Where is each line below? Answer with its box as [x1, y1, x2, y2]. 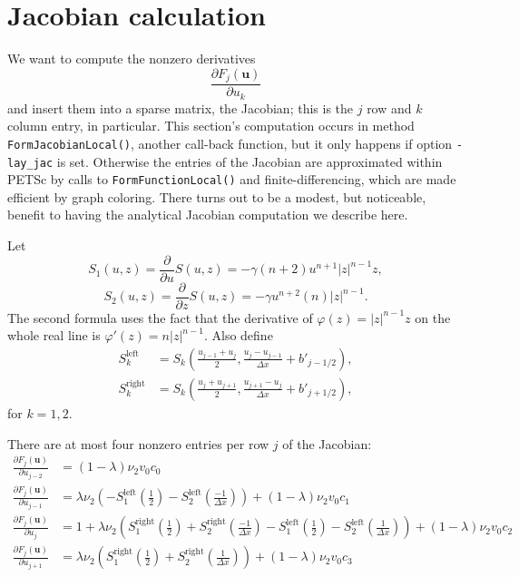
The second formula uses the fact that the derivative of [7, 308, 313, 327]
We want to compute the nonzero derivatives [7, 49, 256, 68]
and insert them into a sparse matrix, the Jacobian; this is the [7, 98, 354, 117]
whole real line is [7, 326, 101, 345]
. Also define [203, 326, 273, 345]
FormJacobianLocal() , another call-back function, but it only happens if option [7, 133, 453, 152]
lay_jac [7, 156, 54, 170]
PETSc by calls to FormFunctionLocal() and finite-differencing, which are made [7, 170, 456, 189]
